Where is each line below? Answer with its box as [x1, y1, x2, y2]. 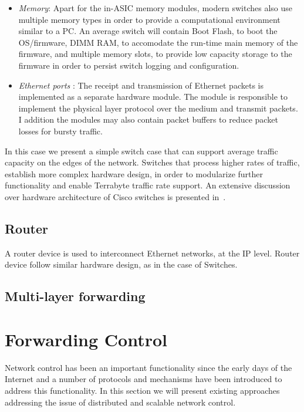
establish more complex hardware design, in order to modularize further [5, 167, 264, 180]
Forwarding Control [5, 327, 167, 351]
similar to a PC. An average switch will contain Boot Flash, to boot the [18, 25, 278, 37]
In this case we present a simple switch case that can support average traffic [5, 144, 278, 157]
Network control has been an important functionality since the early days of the [5, 361, 292, 373]
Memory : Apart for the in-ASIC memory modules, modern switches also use [18, 2, 292, 13]
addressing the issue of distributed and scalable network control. [5, 396, 236, 408]
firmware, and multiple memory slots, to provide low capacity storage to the [18, 48, 292, 60]
